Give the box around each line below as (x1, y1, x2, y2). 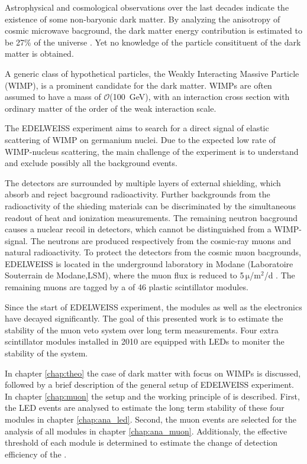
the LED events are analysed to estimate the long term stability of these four (5, 401, 285, 414)
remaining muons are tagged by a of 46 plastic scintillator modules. (5, 281, 248, 293)
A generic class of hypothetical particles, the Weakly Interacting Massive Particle (5, 67, 299, 79)
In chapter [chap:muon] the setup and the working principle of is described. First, (5, 390, 300, 402)
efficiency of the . (5, 447, 67, 460)
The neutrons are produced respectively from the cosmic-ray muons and (30, 234, 291, 246)
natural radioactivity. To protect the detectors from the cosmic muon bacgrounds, (5, 246, 301, 258)
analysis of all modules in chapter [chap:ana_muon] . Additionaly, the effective (5, 424, 287, 437)
